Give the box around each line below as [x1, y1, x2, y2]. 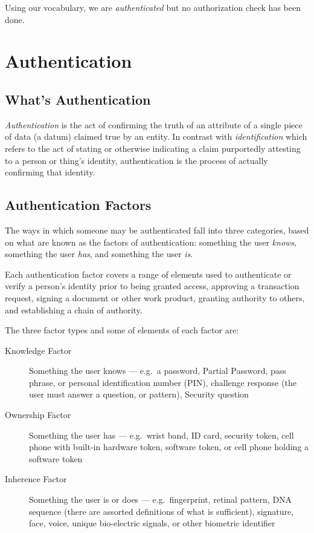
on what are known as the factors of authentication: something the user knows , [5, 235, 296, 248]
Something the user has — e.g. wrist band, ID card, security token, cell [29, 428, 294, 441]
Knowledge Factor [5, 344, 72, 356]
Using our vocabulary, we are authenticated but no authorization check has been [5, 1, 301, 13]
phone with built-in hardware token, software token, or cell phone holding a [29, 440, 309, 453]
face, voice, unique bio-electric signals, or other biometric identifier [29, 517, 275, 529]
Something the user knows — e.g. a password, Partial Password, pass [29, 364, 286, 377]
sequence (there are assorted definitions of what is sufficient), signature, [29, 505, 294, 517]
